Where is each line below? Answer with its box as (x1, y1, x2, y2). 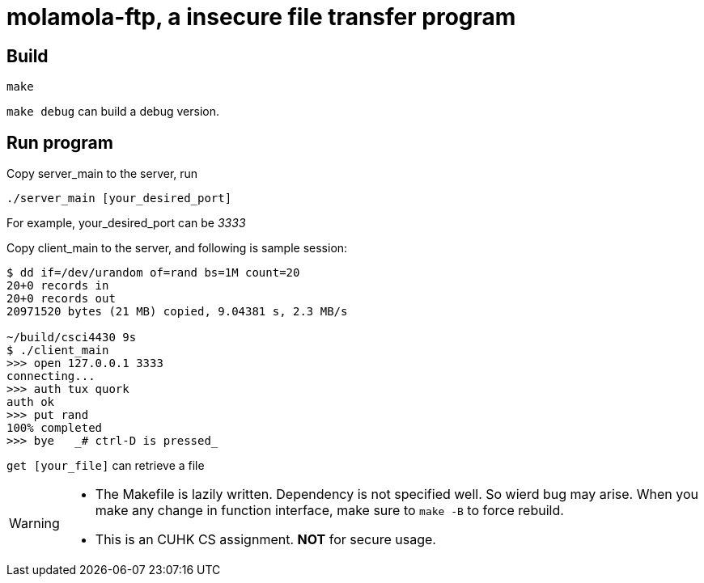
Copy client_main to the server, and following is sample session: (6, 241, 348, 256)
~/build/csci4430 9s (6, 331, 137, 344)
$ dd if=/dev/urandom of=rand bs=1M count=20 (6, 266, 300, 280)
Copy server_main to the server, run (6, 167, 198, 181)
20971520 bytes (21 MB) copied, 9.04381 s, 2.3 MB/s (6, 305, 348, 319)
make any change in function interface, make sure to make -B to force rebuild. (95, 502, 564, 519)
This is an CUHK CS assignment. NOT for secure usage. (95, 531, 436, 548)
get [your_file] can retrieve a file (6, 458, 205, 473)
